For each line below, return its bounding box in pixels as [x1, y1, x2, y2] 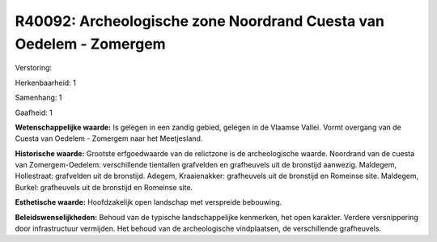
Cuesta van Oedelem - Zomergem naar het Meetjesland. [15, 134, 203, 143]
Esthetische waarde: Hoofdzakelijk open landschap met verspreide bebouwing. [15, 197, 282, 207]
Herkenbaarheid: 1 [15, 78, 76, 87]
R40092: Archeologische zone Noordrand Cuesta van [15, 12, 384, 30]
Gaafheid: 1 [15, 108, 53, 117]
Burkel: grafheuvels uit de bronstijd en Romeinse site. [15, 182, 193, 192]
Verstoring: [15, 63, 53, 73]
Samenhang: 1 [15, 93, 62, 103]
